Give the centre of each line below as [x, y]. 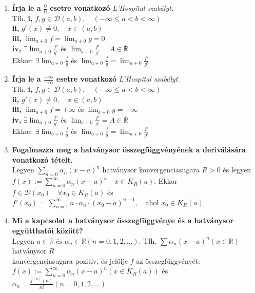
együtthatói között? [47, 230]
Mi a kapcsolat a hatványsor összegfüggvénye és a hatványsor [123, 220]
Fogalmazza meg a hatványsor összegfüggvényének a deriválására [129, 150]
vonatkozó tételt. [43, 159]
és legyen [237, 170]
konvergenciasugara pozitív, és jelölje [70, 260]
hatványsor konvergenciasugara [151, 170]
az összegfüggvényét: [168, 260]
